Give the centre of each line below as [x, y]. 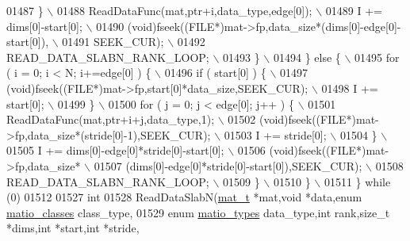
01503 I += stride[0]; [275, 134]
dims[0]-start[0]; [44, 26]
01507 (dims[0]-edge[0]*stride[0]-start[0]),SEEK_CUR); [228, 165]
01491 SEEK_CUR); [113, 42]
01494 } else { [307, 57]
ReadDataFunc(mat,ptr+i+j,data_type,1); [111, 119]
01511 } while [357, 181]
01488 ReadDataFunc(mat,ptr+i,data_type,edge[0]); [184, 10]
